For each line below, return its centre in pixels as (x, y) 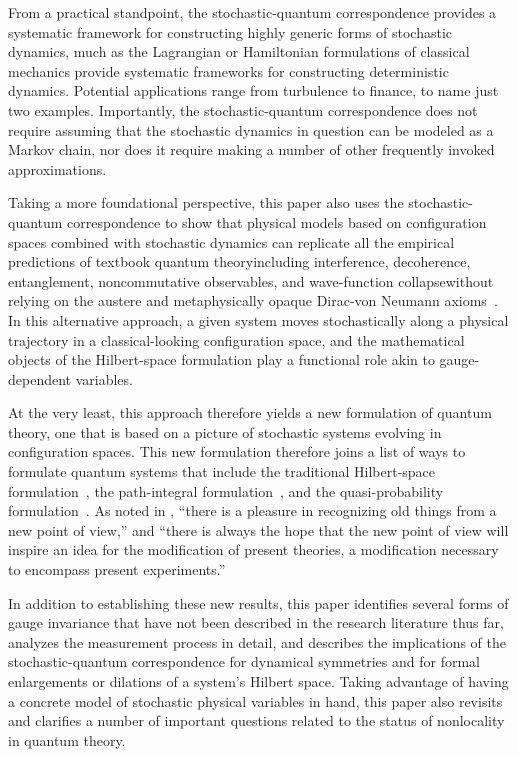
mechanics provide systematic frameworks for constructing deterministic (228, 70)
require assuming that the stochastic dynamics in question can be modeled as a (251, 129)
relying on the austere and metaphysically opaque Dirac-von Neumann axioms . (253, 300)
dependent (40, 378)
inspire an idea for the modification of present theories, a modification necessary (253, 549)
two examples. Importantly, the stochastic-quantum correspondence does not (243, 109)
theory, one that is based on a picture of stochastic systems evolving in (225, 431)
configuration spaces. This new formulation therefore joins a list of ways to (237, 451)
